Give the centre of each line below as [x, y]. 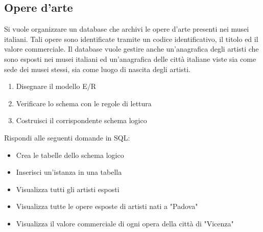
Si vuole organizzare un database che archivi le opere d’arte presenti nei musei [127, 29]
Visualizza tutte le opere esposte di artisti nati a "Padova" [107, 206]
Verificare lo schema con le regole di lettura [84, 103]
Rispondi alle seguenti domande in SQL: [67, 137]
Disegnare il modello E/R [56, 86]
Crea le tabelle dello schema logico [70, 155]
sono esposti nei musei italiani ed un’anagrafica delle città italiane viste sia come [130, 59]
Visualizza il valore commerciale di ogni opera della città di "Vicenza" [125, 223]
